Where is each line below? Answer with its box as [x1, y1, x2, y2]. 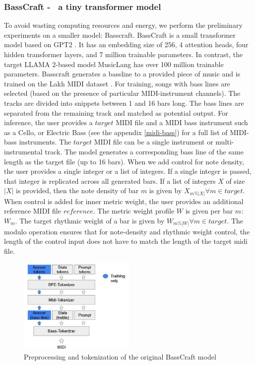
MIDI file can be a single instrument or [94, 137, 213, 147]
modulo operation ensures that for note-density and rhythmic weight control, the [4, 226, 250, 236]
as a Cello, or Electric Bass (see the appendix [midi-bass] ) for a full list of [4, 127, 228, 137]
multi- [215, 137, 234, 147]
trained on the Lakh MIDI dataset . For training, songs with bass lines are [4, 78, 230, 88]
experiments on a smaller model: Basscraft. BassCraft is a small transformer [4, 29, 236, 40]
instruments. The [19, 137, 71, 147]
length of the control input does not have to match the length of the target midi [4, 236, 248, 246]
